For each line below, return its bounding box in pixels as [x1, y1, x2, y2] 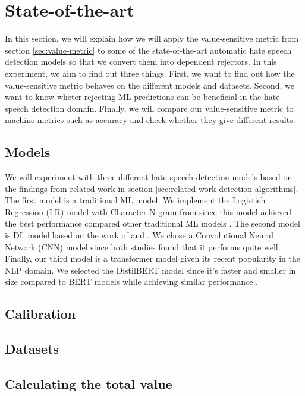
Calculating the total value [5, 374, 172, 392]
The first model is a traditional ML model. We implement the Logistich [5, 194, 266, 206]
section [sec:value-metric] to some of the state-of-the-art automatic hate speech [5, 43, 292, 56]
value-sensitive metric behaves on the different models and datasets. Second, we [5, 78, 294, 91]
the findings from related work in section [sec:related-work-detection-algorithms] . [5, 182, 298, 194]
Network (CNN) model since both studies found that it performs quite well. [5, 240, 281, 253]
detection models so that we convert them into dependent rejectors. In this [5, 55, 277, 68]
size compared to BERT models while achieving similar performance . [5, 275, 259, 288]
